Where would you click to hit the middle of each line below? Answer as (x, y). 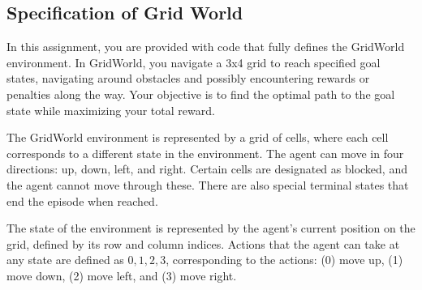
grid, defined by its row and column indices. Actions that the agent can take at (203, 243)
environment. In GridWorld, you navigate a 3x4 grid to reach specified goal (194, 62)
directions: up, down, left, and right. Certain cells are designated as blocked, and (207, 169)
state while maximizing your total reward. (111, 110)
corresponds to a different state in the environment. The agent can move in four (205, 153)
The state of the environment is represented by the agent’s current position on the (211, 228)
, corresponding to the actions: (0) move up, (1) (284, 260)
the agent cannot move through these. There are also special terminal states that (208, 184)
